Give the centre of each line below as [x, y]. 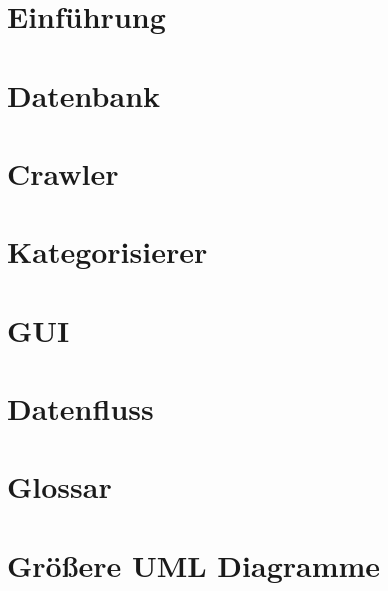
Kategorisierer [107, 251]
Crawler [63, 172]
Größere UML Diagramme [194, 564]
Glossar [59, 486]
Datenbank [84, 94]
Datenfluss [80, 408]
